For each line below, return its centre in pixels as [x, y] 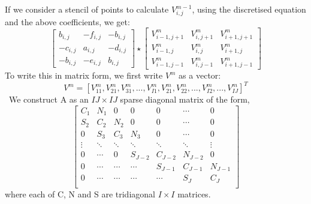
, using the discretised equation [249, 9]
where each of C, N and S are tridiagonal [80, 193]
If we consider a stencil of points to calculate [87, 9]
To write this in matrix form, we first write [84, 75]
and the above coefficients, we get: [67, 21]
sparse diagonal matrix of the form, [185, 99]
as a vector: [200, 75]
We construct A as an [49, 99]
